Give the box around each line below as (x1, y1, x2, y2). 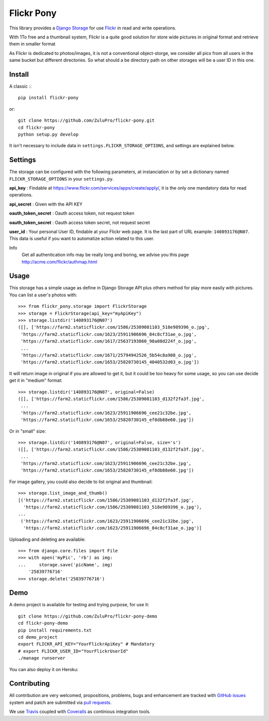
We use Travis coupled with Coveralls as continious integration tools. (9, 709, 151, 715)
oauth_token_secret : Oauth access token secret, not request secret (9, 220, 150, 226)
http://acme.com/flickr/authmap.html (21, 258, 97, 264)
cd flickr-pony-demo (18, 620, 68, 626)
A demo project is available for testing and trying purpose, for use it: (9, 602, 149, 608)
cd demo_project (18, 634, 58, 640)
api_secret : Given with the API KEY (9, 201, 83, 207)
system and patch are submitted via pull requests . (9, 699, 112, 706)
